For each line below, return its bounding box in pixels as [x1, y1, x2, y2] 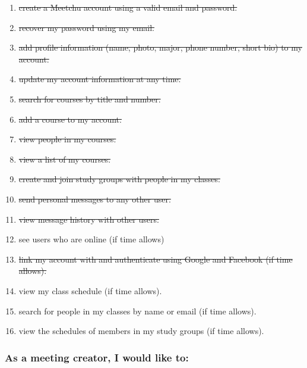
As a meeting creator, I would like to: [5, 350, 189, 364]
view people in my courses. [18, 133, 116, 145]
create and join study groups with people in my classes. [18, 173, 220, 185]
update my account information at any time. [18, 73, 181, 85]
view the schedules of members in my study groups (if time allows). [18, 325, 264, 337]
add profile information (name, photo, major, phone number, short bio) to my [18, 41, 302, 54]
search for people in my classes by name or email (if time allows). [18, 304, 257, 317]
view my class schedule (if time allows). [18, 284, 162, 297]
